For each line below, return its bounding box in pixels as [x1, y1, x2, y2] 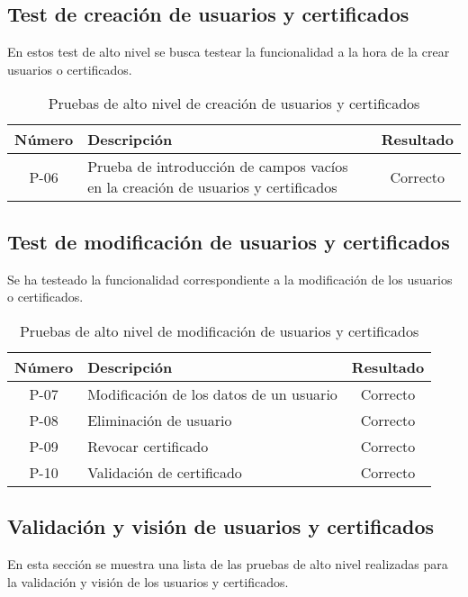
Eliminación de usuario [87, 409, 232, 430]
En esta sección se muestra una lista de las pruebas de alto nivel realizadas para [7, 554, 448, 573]
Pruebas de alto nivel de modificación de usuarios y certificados [19, 320, 419, 341]
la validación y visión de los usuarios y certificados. [7, 572, 289, 591]
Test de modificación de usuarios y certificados [7, 227, 450, 255]
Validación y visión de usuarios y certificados [7, 512, 434, 540]
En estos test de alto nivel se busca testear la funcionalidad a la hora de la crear [7, 42, 450, 61]
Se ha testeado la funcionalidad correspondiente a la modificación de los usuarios [7, 269, 453, 288]
